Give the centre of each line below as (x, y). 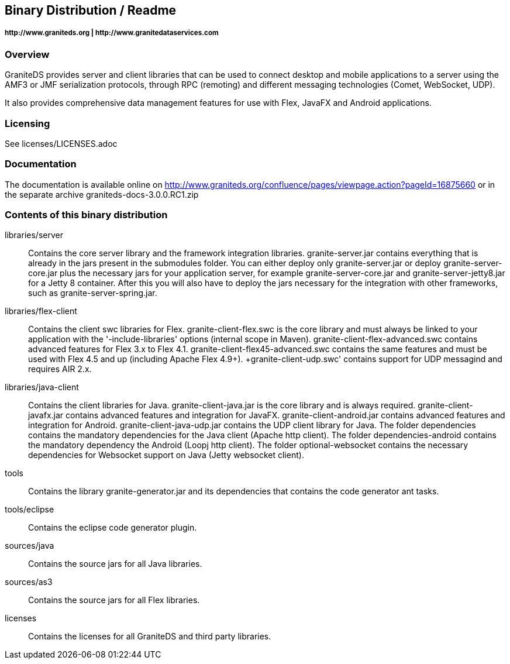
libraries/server (34, 235)
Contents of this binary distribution (86, 215)
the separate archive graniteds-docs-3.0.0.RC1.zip (102, 194)
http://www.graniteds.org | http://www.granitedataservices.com (112, 33)
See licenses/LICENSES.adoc (61, 143)
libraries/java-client (42, 387)
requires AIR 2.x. (60, 369)
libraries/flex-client (41, 311)
